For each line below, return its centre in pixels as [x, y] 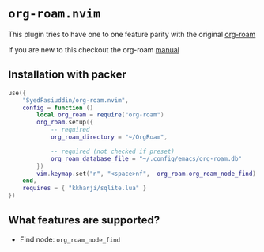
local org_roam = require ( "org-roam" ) [100, 115]
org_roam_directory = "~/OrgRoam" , [109, 137]
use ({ [17, 93]
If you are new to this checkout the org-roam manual [94, 49]
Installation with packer [67, 75]
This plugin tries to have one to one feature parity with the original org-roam [132, 34]
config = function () [58, 108]
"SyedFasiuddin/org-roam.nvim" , [75, 100]
